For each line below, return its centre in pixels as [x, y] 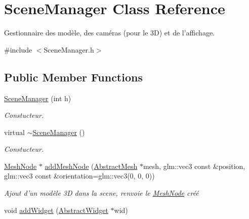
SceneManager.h [69, 49]
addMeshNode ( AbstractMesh [91, 166]
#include [18, 49]
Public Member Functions [73, 77]
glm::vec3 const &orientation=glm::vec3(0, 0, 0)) [79, 176]
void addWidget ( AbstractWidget [56, 210]
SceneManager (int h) [38, 98]
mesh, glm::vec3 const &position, [194, 166]
